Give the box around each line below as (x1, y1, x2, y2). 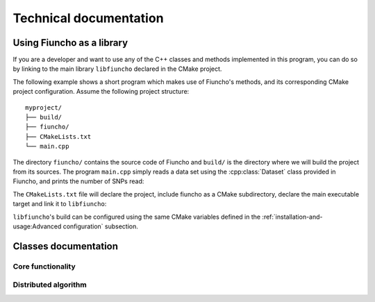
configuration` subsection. (62, 222, 138, 230)
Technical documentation (12, 10, 164, 26)
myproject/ (25, 103, 62, 111)
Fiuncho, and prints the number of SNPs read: (12, 177, 144, 185)
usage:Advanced (12, 222, 62, 230)
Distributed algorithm (12, 280, 87, 290)
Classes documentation (12, 240, 118, 252)
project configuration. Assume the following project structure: (12, 87, 190, 96)
